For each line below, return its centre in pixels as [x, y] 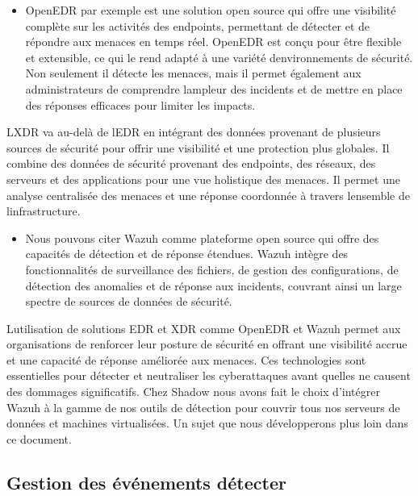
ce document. [39, 438]
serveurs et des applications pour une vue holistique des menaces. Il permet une [203, 179]
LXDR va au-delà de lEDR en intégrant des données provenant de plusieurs [194, 132]
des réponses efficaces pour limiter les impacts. [140, 104]
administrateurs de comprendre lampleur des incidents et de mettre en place [214, 88]
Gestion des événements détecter [146, 482]
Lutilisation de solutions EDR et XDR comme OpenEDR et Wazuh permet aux [204, 328]
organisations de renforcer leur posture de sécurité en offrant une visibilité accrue [207, 344]
